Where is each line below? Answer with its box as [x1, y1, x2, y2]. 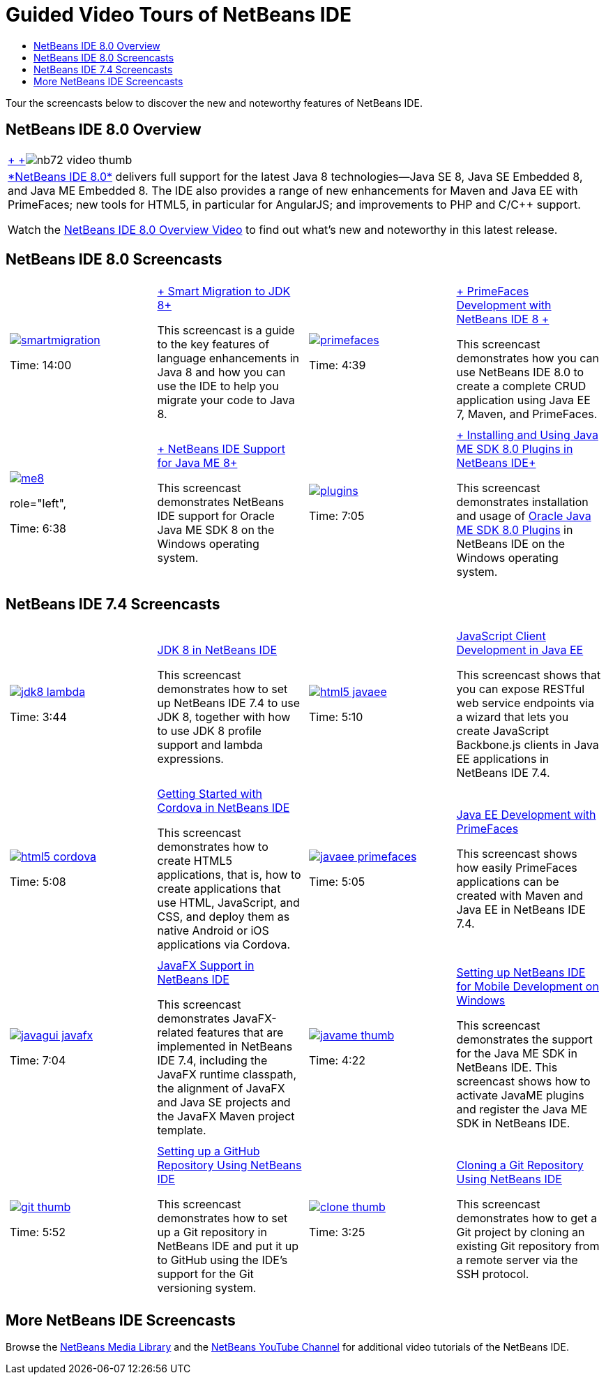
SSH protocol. [456, 1267, 529, 1282]
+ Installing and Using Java [456, 428, 598, 443]
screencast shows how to [456, 1074, 591, 1089]
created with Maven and [456, 889, 584, 903]
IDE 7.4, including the [157, 1053, 268, 1068]
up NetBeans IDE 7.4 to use [157, 696, 301, 711]
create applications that [157, 882, 281, 896]
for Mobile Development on [456, 979, 599, 994]
